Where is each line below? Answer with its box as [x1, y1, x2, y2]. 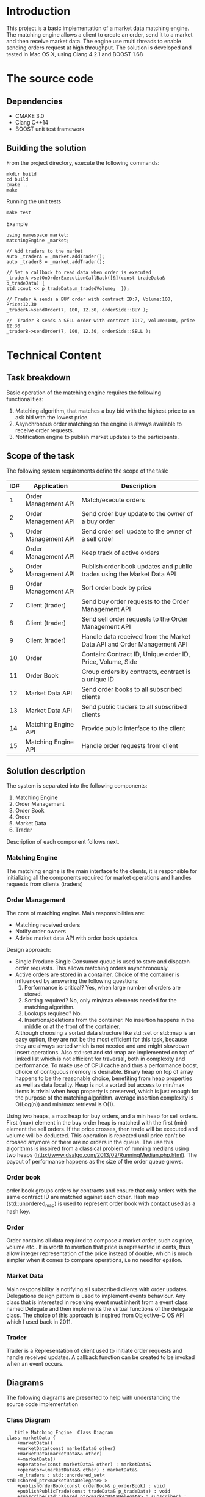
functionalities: [6, 395, 44, 402]
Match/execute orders [81, 496, 145, 504]
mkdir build [6, 171, 37, 177]
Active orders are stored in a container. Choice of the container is [15, 971, 180, 978]
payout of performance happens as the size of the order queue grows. [6, 1158, 184, 1165]
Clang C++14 [15, 118, 49, 126]
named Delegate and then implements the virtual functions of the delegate [6, 1305, 193, 1312]
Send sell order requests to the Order [81, 615, 188, 623]
